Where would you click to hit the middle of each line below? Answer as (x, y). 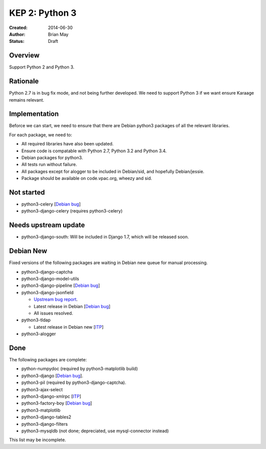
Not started (27, 192)
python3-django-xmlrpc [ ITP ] (51, 396)
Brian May (58, 34)
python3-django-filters (45, 424)
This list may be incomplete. (38, 440)
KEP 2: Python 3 (43, 13)
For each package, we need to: (41, 135)
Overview (24, 55)
